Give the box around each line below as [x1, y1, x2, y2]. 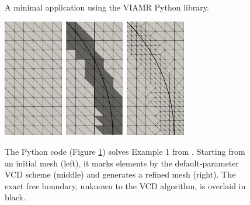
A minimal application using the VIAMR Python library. [5, 1, 209, 13]
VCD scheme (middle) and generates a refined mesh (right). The [5, 168, 236, 180]
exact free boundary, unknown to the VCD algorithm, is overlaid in [5, 179, 246, 192]
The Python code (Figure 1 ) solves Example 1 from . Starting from [5, 145, 245, 157]
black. [5, 191, 26, 203]
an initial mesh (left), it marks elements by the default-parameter [5, 157, 239, 169]
